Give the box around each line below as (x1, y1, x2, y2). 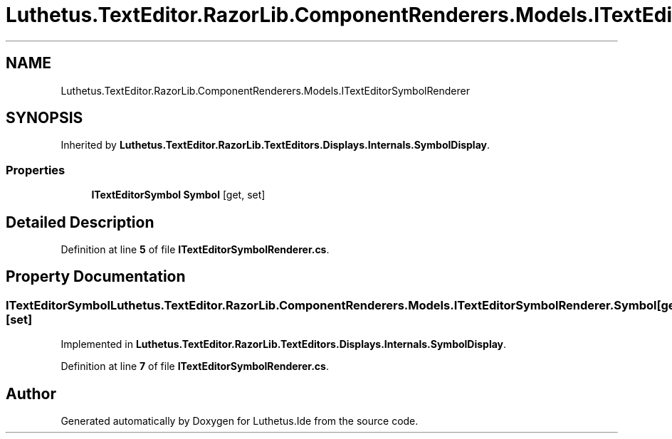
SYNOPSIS (6, 109, 83, 127)
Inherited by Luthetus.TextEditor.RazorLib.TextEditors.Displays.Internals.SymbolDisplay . (61, 139, 490, 152)
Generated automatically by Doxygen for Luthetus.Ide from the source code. (61, 415, 419, 428)
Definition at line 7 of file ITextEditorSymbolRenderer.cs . (61, 360, 329, 373)
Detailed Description (6, 213, 154, 231)
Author (6, 384, 56, 403)
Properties (6, 162, 65, 177)
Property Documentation (6, 268, 186, 286)
